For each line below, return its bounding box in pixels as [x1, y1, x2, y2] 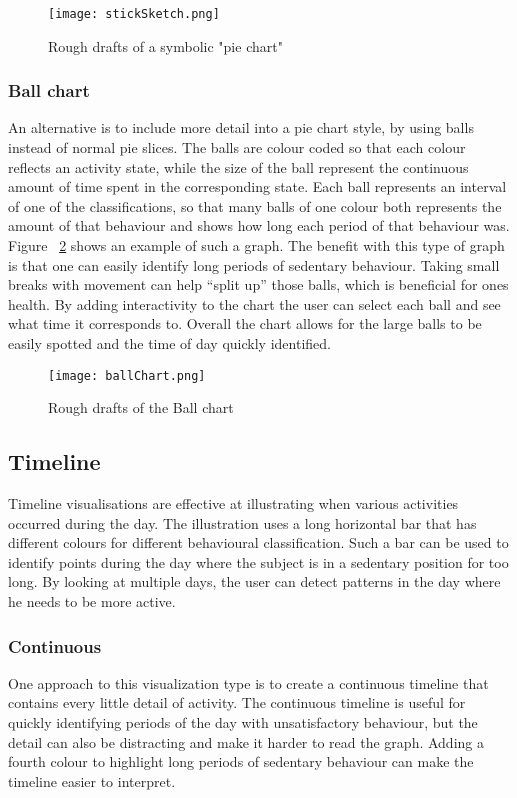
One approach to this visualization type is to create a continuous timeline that [8, 672, 489, 693]
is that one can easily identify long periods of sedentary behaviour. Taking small [8, 254, 500, 275]
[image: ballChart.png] [48, 368, 206, 383]
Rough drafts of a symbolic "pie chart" [48, 35, 283, 56]
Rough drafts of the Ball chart [48, 397, 234, 418]
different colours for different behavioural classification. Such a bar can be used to [8, 532, 509, 553]
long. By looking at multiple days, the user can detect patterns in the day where [8, 571, 501, 592]
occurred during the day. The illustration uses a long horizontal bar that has [8, 512, 477, 533]
